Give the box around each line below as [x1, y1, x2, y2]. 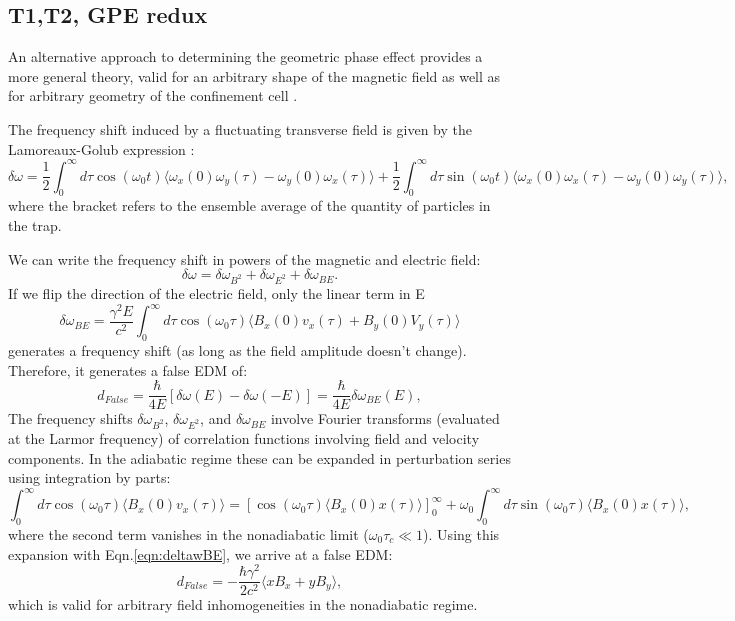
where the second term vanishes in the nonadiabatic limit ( [8, 524, 369, 545]
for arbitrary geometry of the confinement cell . [8, 85, 298, 106]
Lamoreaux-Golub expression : [8, 138, 195, 159]
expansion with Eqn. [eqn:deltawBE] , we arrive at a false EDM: [8, 543, 393, 564]
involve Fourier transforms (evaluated [270, 408, 500, 429]
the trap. [8, 215, 62, 236]
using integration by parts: [8, 467, 171, 488]
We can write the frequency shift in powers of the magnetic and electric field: [8, 248, 481, 269]
